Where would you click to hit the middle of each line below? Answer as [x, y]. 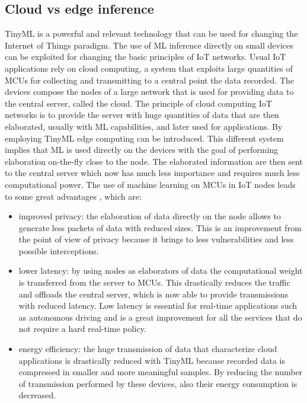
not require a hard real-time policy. [82, 329]
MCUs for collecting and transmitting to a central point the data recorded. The [150, 80]
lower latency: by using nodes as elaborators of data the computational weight [161, 271]
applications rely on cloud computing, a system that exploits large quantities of [149, 68]
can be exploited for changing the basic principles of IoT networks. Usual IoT [145, 57]
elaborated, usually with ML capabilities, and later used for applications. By [144, 126]
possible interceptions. [59, 250]
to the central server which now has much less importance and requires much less [152, 173]
